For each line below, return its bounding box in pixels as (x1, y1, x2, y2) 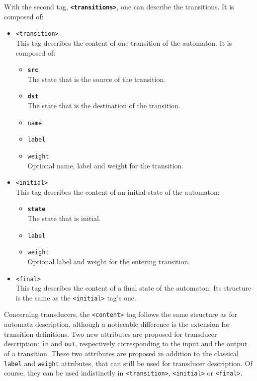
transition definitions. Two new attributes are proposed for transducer (4, 328, 217, 339)
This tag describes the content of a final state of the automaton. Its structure (15, 283, 252, 293)
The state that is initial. (27, 213, 101, 224)
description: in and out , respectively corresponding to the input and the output (4, 338, 248, 349)
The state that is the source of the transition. (27, 74, 166, 84)
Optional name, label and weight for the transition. (27, 160, 184, 170)
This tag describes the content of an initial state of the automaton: (15, 186, 220, 197)
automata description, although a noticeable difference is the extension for (4, 319, 230, 329)
